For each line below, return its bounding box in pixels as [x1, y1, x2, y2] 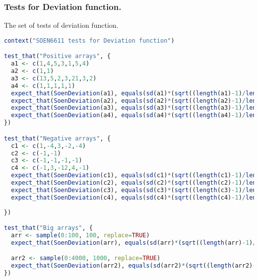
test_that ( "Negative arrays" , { [4, 135, 111, 142]
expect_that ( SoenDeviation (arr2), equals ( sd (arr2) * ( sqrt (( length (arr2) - [11, 262, 257, 270]
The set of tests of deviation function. [4, 20, 119, 30]
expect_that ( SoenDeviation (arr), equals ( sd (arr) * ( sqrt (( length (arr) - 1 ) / [11, 239, 257, 246]
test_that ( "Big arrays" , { [4, 224, 93, 232]
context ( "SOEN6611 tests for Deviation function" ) [4, 37, 175, 44]
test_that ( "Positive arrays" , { [4, 53, 111, 60]
